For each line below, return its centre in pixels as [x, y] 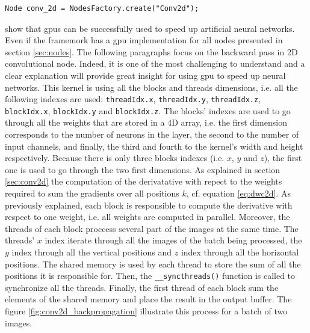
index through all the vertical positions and [92, 252]
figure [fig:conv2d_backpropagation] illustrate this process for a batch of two [146, 311]
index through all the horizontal [240, 252]
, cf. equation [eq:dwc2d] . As [238, 193]
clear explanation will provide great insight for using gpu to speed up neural [145, 75]
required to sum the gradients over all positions [92, 193]
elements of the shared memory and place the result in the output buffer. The [148, 299]
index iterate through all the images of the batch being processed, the [173, 240]
